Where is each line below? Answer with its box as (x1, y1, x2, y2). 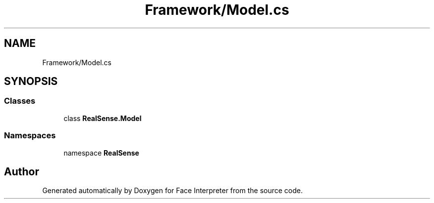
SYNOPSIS (4, 75, 58, 88)
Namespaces (4, 130, 56, 141)
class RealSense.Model (63, 114, 142, 122)
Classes (4, 96, 36, 106)
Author (4, 165, 39, 178)
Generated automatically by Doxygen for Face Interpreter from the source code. (42, 186, 303, 195)
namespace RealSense (63, 148, 139, 157)
